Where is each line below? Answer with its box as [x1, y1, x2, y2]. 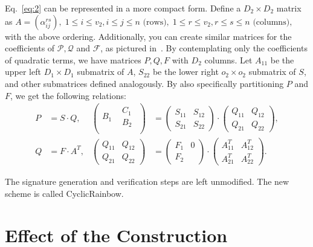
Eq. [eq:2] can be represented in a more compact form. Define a [5, 2, 241, 14]
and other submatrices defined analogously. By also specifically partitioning [5, 77, 284, 89]
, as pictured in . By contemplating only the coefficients [100, 42, 308, 54]
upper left [5, 65, 41, 78]
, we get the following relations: [10, 89, 126, 101]
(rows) [143, 18, 167, 27]
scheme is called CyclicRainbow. [5, 187, 124, 199]
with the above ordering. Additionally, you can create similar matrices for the [5, 30, 292, 42]
